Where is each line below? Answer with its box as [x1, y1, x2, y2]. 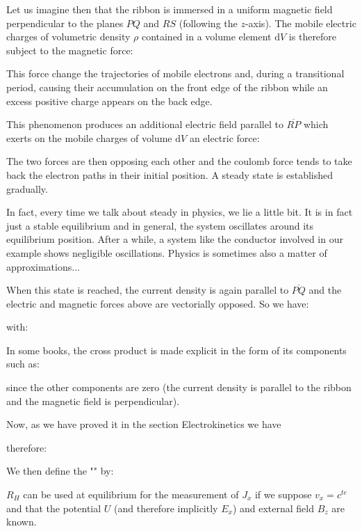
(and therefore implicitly [114, 500, 218, 515]
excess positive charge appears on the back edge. [6, 93, 213, 108]
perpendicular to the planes [6, 15, 124, 30]
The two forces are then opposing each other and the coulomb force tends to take [6, 154, 352, 168]
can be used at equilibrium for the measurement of [23, 487, 239, 502]
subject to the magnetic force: [6, 42, 133, 57]
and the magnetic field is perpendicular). [6, 393, 180, 408]
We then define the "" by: [6, 463, 114, 478]
